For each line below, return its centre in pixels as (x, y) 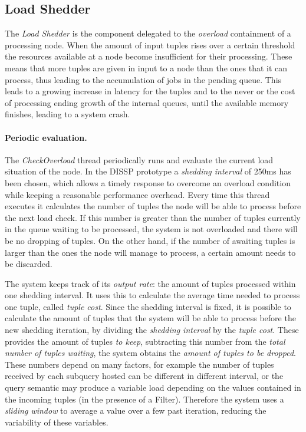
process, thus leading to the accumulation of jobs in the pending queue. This (143, 79)
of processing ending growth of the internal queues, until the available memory (147, 102)
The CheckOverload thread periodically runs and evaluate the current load (139, 159)
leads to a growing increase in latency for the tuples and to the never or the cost (150, 91)
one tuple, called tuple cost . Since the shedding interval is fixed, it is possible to (148, 306)
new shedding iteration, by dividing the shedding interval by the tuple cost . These (152, 330)
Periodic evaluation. (46, 137)
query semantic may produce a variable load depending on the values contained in (153, 388)
